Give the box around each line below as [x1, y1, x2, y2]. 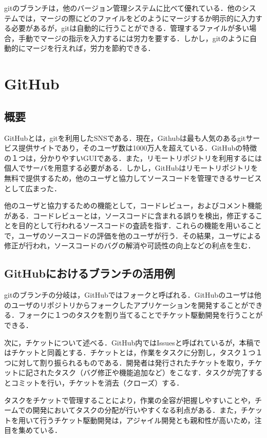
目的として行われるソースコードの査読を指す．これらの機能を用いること [18, 220, 262, 231]
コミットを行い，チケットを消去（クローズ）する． [11, 377, 184, 388]
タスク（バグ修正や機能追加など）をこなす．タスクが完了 [54, 367, 249, 378]
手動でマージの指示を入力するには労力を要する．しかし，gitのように [18, 32, 250, 43]
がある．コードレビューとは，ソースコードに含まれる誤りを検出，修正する [4, 210, 256, 221]
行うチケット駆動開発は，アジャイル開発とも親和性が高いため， [40, 414, 255, 425]
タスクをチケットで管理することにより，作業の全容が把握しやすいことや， [4, 394, 255, 405]
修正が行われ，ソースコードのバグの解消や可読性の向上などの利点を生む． [4, 240, 255, 251]
